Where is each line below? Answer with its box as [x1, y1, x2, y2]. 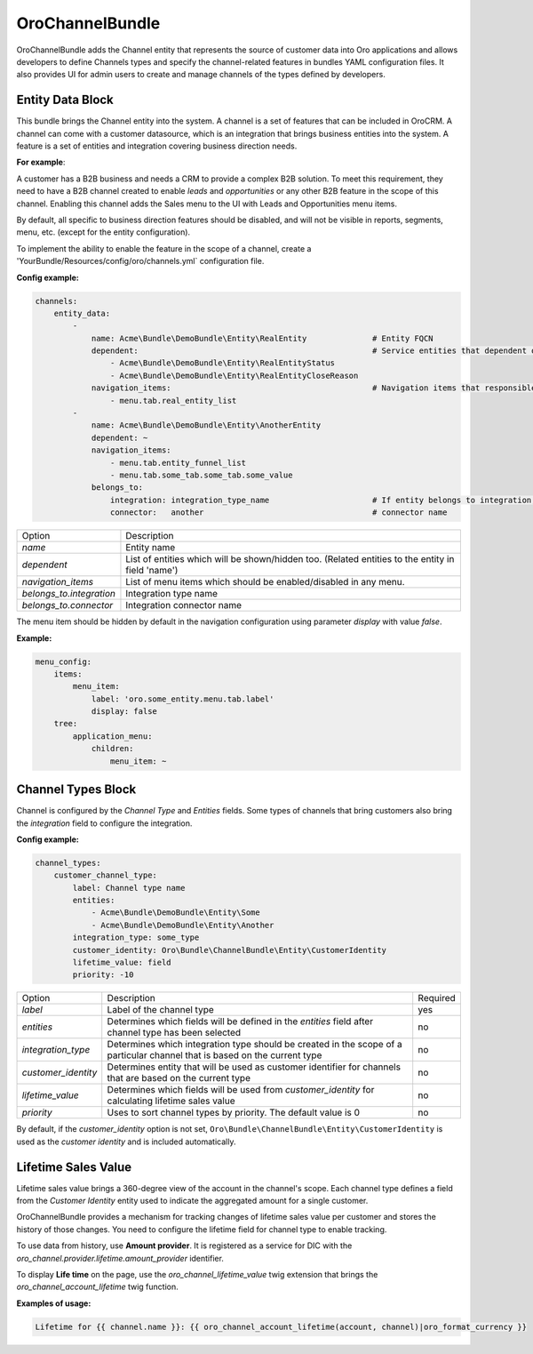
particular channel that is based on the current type [107, 1049, 322, 1062]
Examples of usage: [16, 1298, 91, 1309]
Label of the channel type [107, 1004, 215, 1016]
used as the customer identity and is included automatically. [16, 1136, 236, 1147]
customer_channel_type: [53, 870, 157, 880]
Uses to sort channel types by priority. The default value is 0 [107, 1107, 360, 1119]
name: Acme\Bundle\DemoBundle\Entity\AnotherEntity [91, 421, 322, 430]
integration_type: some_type [72, 933, 200, 942]
